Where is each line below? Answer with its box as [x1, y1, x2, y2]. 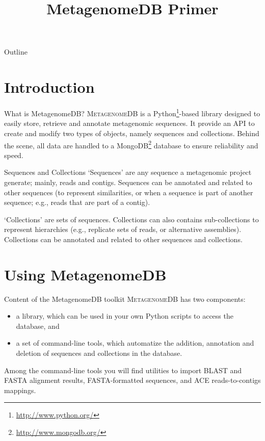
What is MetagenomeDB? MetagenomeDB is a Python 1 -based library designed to [4, 107, 260, 118]
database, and [16, 320, 60, 331]
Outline [4, 46, 28, 57]
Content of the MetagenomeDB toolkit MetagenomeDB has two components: [4, 293, 246, 304]
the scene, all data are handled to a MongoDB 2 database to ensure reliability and [4, 138, 258, 150]
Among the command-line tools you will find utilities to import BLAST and [4, 365, 242, 375]
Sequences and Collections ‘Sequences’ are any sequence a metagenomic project [4, 167, 252, 177]
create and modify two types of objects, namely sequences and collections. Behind [4, 127, 259, 138]
